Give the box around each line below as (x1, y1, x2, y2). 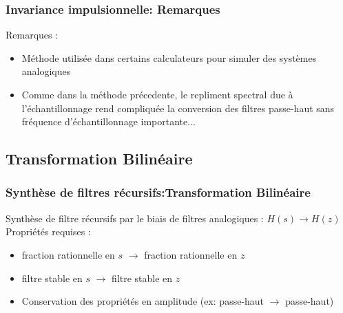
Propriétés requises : (6, 224, 91, 239)
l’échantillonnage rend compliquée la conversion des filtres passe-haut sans (21, 100, 335, 115)
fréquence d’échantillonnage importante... (21, 114, 196, 129)
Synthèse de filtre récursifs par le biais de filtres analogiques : (6, 211, 264, 225)
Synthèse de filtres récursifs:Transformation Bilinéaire (6, 184, 311, 201)
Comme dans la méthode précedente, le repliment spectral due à (21, 87, 293, 101)
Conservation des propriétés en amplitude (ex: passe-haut (21, 294, 264, 308)
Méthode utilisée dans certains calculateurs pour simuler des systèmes (21, 50, 317, 65)
